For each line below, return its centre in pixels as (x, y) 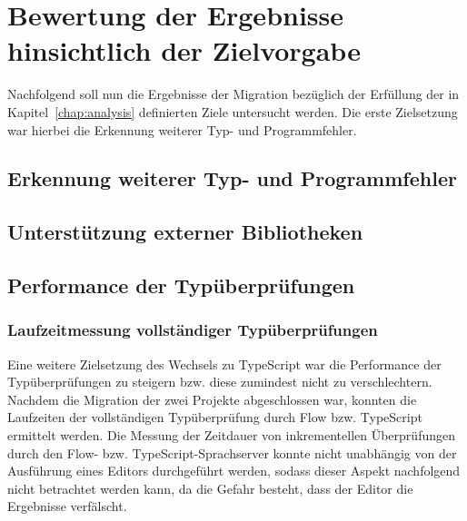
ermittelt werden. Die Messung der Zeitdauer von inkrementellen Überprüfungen (231, 435)
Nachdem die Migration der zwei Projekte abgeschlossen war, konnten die (212, 399)
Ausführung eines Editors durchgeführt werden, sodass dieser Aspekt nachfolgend (234, 471)
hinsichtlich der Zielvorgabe (184, 50)
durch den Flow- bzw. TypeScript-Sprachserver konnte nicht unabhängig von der (232, 452)
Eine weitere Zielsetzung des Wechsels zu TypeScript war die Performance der (224, 364)
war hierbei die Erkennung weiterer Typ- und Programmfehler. (182, 129)
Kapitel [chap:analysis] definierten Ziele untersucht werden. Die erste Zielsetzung (233, 111)
